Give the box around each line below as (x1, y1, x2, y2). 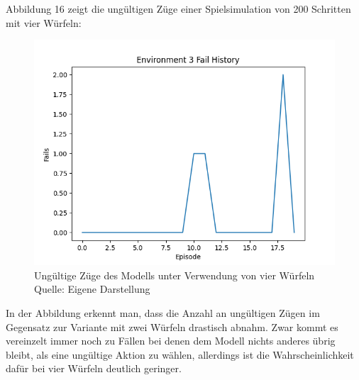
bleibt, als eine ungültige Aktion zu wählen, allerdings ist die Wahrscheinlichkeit (6, 347, 354, 362)
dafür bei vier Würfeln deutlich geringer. (6, 361, 182, 376)
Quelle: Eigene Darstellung (34, 281, 150, 296)
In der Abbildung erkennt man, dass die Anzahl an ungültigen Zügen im (6, 305, 320, 320)
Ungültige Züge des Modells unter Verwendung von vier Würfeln (34, 267, 315, 282)
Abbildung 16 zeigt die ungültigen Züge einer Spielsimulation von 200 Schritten (6, 1, 351, 16)
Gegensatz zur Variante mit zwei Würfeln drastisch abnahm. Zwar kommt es (6, 319, 338, 334)
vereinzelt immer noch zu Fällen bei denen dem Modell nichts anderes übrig (6, 333, 336, 348)
